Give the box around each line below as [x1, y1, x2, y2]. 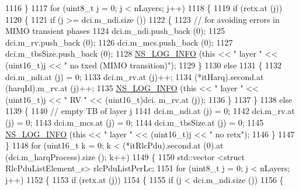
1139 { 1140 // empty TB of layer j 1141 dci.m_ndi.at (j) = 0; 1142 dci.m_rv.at [5, 105, 295, 117]
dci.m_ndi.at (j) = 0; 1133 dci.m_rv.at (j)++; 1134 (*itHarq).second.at [5, 70, 264, 82]
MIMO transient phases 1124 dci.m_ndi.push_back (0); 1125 [5, 25, 225, 37]
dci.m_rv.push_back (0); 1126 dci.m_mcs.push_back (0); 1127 [5, 36, 233, 48]
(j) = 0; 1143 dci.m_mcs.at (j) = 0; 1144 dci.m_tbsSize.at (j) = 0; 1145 [5, 116, 264, 128]
